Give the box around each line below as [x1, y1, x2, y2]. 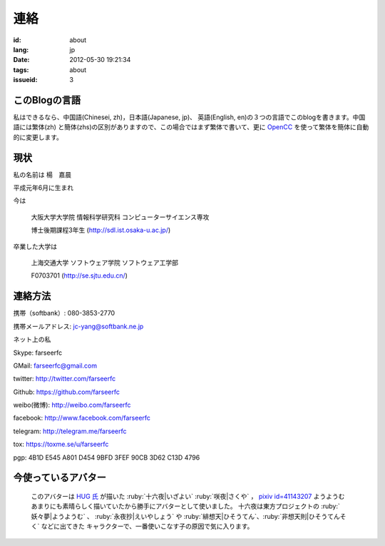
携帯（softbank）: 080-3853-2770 [13, 309, 115, 318]
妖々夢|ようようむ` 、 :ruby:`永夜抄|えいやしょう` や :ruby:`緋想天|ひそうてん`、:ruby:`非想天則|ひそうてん [31, 512, 340, 520]
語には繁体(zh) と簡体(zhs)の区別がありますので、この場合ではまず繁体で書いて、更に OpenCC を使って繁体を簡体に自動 [13, 123, 369, 131]
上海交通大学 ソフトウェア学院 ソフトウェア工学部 [31, 258, 178, 267]
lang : [13, 45, 29, 54]
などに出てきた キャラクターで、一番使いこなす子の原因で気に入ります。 [41, 522, 254, 531]
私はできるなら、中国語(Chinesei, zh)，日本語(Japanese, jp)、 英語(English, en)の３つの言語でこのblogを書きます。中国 [13, 113, 366, 121]
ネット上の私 [13, 335, 51, 344]
